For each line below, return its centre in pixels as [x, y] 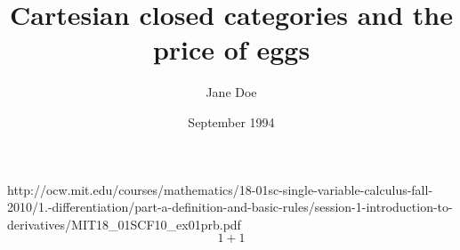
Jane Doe [231, 92]
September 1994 [231, 121]
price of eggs [231, 49]
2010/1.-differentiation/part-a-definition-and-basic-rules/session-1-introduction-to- [230, 207]
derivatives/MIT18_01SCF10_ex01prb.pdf [124, 224]
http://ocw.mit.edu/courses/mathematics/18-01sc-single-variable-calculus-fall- [220, 189]
